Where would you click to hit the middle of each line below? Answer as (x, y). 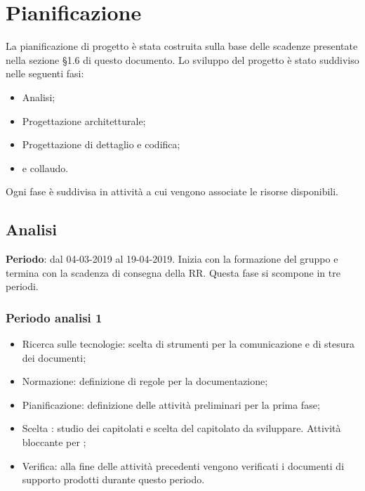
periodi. (22, 286)
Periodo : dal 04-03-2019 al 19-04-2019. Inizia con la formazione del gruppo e (172, 259)
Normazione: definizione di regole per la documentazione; (145, 381)
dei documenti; (54, 357)
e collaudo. (45, 168)
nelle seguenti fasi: (45, 73)
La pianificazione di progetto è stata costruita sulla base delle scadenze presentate (182, 46)
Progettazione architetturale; (84, 120)
